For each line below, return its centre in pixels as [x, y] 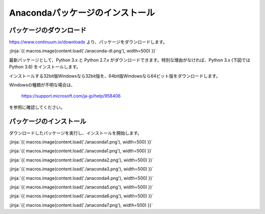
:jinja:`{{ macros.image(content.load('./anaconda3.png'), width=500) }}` [81, 169]
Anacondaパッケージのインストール [82, 13]
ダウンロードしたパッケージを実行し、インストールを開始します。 [76, 133]
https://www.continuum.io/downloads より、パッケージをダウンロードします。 [88, 42]
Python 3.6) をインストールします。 [45, 67]
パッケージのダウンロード [48, 30]
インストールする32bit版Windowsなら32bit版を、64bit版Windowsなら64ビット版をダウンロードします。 [115, 76]
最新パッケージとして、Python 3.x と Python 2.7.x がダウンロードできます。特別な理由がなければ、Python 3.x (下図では [130, 60]
